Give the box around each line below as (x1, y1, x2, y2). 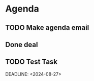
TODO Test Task (5, 58, 57, 66)
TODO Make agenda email (5, 23, 89, 32)
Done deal (5, 40, 38, 49)
